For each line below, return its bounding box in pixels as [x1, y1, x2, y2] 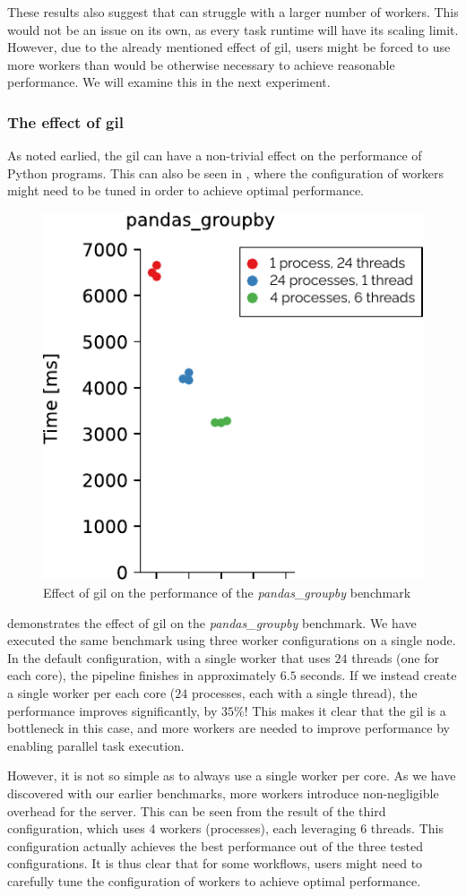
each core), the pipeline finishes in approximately [7, 666, 277, 685]
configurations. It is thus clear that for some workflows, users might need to [7, 854, 423, 873]
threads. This [370, 819, 444, 838]
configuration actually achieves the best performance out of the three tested [7, 836, 423, 855]
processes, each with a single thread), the [191, 684, 418, 702]
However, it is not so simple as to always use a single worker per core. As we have [7, 766, 456, 785]
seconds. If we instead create [300, 666, 457, 685]
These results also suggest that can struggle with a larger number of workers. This [7, 3, 459, 21]
